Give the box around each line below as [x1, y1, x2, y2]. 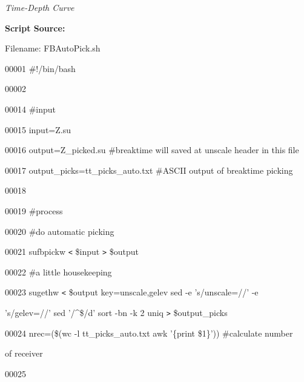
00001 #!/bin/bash [5, 62, 76, 74]
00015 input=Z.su [5, 123, 71, 136]
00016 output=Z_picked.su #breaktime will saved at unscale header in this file [5, 143, 299, 156]
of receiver [5, 347, 43, 360]
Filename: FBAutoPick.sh [5, 42, 101, 54]
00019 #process [5, 204, 63, 217]
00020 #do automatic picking [5, 225, 114, 237]
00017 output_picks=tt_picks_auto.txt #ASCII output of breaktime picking [5, 163, 293, 176]
